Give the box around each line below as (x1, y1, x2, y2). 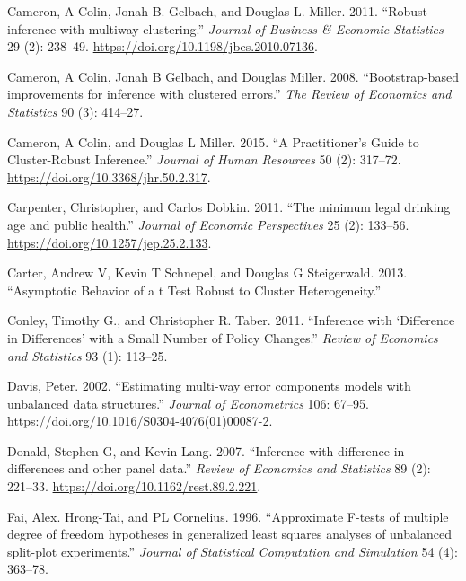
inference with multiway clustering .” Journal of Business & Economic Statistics (7, 19, 444, 38)
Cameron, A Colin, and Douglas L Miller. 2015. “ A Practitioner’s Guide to (7, 132, 419, 151)
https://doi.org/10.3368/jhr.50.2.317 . (7, 167, 211, 186)
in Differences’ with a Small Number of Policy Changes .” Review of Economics (7, 328, 438, 347)
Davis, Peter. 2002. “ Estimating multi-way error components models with (7, 376, 411, 395)
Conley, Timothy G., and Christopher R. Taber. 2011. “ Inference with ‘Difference (7, 311, 455, 330)
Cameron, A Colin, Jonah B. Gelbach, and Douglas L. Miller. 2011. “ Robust (7, 2, 428, 20)
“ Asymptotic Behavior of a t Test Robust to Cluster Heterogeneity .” (7, 280, 382, 299)
